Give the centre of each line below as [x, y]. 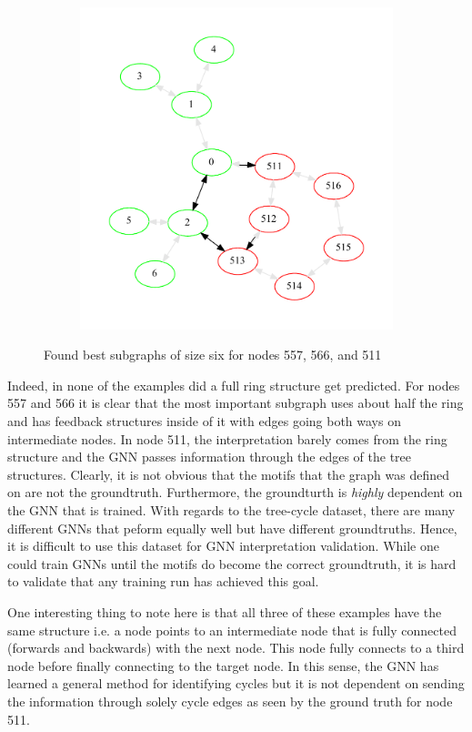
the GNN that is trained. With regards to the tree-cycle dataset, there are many [231, 510]
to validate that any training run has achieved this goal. [163, 581]
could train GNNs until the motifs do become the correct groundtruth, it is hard [232, 563]
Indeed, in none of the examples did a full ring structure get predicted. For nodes [234, 385]
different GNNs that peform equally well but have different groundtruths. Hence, [232, 528]
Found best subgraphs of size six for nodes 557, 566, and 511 [213, 355]
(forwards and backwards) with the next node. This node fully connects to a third [236, 648]
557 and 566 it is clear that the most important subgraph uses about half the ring [236, 403]
